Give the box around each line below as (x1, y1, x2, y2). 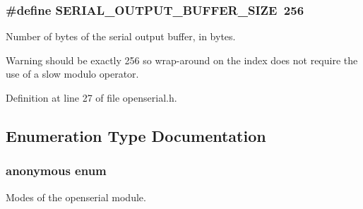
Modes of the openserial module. (6, 189, 146, 204)
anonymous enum (6, 162, 107, 179)
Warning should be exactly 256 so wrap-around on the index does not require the (6, 52, 358, 67)
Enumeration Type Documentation (6, 124, 266, 146)
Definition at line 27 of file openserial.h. (6, 90, 177, 104)
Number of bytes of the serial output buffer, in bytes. (6, 29, 236, 44)
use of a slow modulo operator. (6, 66, 139, 81)
